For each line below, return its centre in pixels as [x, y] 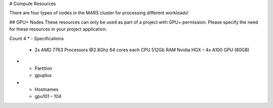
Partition [43, 68]
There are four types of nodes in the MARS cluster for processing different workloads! [99, 13]
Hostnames [47, 89]
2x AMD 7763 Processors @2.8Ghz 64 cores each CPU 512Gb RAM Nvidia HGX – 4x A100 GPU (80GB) [142, 50]
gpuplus [43, 75]
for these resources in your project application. [58, 29]
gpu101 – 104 [48, 96]
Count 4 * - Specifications [37, 38]
